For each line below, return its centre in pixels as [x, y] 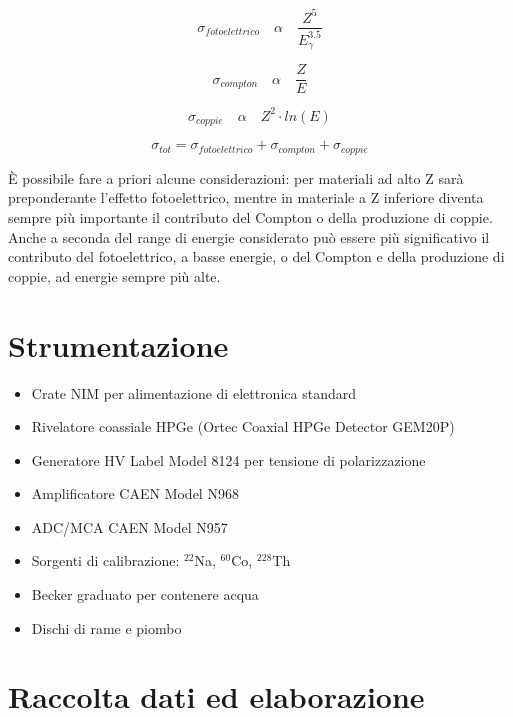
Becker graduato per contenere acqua [145, 594]
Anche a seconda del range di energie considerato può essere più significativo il [249, 236]
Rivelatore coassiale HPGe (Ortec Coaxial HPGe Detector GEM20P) [243, 426]
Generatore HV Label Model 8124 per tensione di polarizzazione [228, 459]
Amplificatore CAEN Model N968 [135, 493]
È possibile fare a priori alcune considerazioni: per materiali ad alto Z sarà [236, 177]
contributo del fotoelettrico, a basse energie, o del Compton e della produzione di [256, 256]
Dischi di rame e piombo [106, 627]
